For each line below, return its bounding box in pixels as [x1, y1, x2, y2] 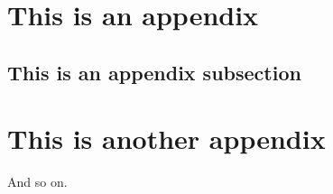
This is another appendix [7, 120, 326, 157]
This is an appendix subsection [7, 58, 301, 86]
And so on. [7, 172, 68, 191]
